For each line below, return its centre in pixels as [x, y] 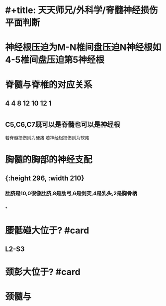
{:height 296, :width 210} [45, 178]
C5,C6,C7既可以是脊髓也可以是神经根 [63, 125]
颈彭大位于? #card [43, 272]
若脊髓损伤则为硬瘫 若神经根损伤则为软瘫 [47, 137]
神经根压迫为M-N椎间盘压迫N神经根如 [83, 47]
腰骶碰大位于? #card [47, 230]
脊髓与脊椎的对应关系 [49, 85]
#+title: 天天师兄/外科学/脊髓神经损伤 [82, 10]
